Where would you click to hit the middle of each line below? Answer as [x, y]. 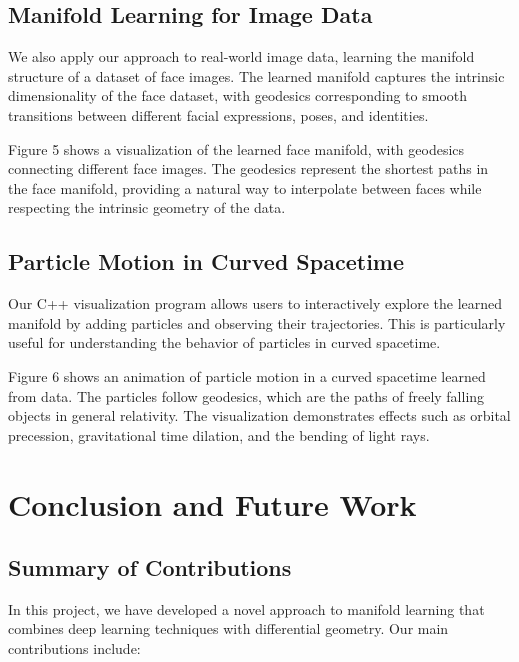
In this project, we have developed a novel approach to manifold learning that [246, 608]
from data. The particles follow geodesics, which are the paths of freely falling [246, 395]
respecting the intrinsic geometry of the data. [147, 207]
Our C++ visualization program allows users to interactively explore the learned [255, 303]
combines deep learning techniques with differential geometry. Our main [228, 628]
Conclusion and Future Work [212, 503]
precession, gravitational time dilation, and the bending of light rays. [219, 434]
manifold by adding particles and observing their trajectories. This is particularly [257, 322]
